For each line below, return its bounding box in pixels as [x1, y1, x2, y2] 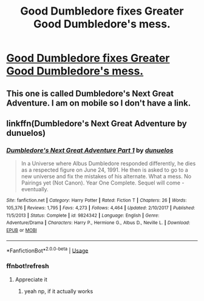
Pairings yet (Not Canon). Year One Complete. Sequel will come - [21, 179, 185, 186]
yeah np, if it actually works [24, 287, 93, 295]
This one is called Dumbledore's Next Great [6, 88, 174, 98]
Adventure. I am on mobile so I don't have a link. [6, 98, 191, 108]
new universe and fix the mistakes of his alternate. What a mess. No [21, 173, 192, 180]
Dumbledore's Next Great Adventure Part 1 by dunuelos [6, 146, 174, 154]
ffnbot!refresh [6, 262, 50, 271]
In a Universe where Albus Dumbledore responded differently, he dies [21, 160, 196, 167]
